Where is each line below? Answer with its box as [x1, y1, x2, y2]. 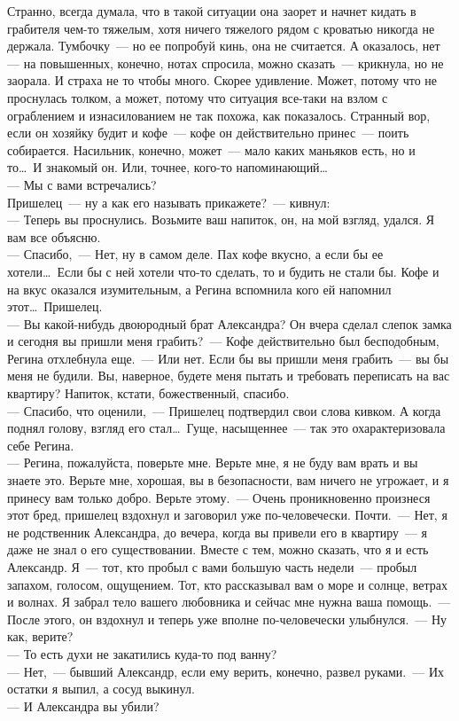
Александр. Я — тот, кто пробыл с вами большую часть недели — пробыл [7, 558, 417, 576]
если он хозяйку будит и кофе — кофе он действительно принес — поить [7, 123, 409, 142]
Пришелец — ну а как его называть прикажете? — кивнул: [7, 192, 331, 211]
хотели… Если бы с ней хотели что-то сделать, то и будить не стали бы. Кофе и [7, 262, 440, 280]
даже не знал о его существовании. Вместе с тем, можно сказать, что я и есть [7, 540, 429, 559]
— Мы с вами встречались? [7, 175, 157, 193]
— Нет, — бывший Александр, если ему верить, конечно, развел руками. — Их [7, 662, 445, 680]
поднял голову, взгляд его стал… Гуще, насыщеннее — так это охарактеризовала [7, 419, 446, 437]
